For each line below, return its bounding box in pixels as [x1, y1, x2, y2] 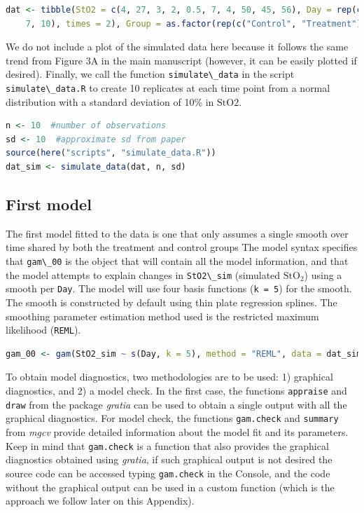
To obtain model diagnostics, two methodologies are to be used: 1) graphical [6, 369, 333, 384]
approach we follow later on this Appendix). [6, 493, 195, 508]
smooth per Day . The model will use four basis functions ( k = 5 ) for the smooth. [6, 281, 352, 296]
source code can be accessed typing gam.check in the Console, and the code [6, 465, 330, 480]
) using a [304, 267, 342, 282]
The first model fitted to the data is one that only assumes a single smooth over [6, 226, 349, 240]
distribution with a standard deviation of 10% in [6, 94, 214, 109]
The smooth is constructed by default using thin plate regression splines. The [6, 295, 337, 310]
